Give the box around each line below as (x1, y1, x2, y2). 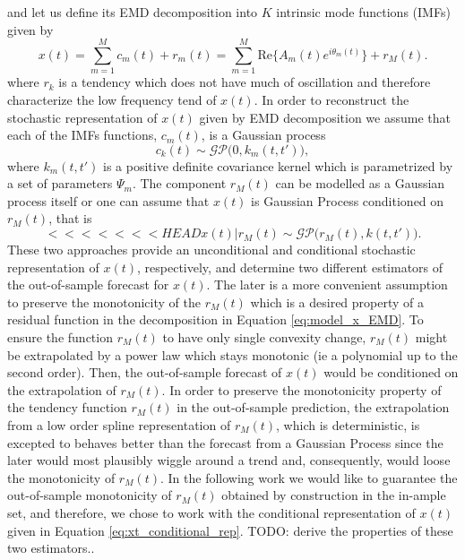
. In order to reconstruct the (254, 90, 409, 108)
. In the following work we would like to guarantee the (160, 468, 458, 487)
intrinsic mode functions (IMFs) (276, 3, 451, 21)
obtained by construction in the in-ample (221, 486, 446, 504)
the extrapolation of (7, 380, 116, 399)
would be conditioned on (323, 363, 459, 382)
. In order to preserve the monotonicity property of (161, 380, 442, 399)
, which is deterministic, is (276, 416, 420, 434)
